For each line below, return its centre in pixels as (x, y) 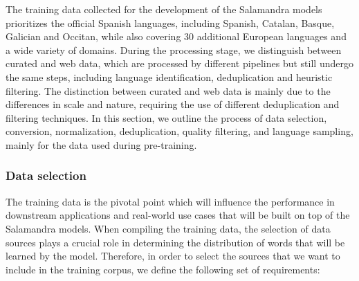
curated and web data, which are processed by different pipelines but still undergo (179, 63)
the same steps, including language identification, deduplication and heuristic (169, 76)
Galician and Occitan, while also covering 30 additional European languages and (176, 36)
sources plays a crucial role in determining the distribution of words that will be (175, 242)
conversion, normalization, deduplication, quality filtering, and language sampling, (179, 131)
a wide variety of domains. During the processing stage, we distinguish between (174, 49)
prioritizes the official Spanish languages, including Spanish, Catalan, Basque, (170, 22)
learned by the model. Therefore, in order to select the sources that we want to (173, 256)
